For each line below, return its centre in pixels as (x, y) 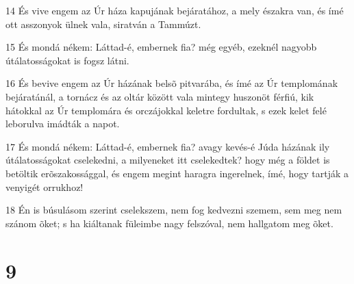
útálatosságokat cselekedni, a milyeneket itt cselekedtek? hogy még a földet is (168, 160)
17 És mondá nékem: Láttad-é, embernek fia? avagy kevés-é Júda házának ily (168, 146)
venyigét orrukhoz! (45, 186)
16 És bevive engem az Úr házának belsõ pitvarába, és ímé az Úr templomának (172, 83)
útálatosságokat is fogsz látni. (67, 60)
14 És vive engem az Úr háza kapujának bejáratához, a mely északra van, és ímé (175, 10)
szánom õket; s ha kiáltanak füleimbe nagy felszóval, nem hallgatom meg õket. (169, 223)
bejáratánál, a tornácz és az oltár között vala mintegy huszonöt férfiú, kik (160, 96)
